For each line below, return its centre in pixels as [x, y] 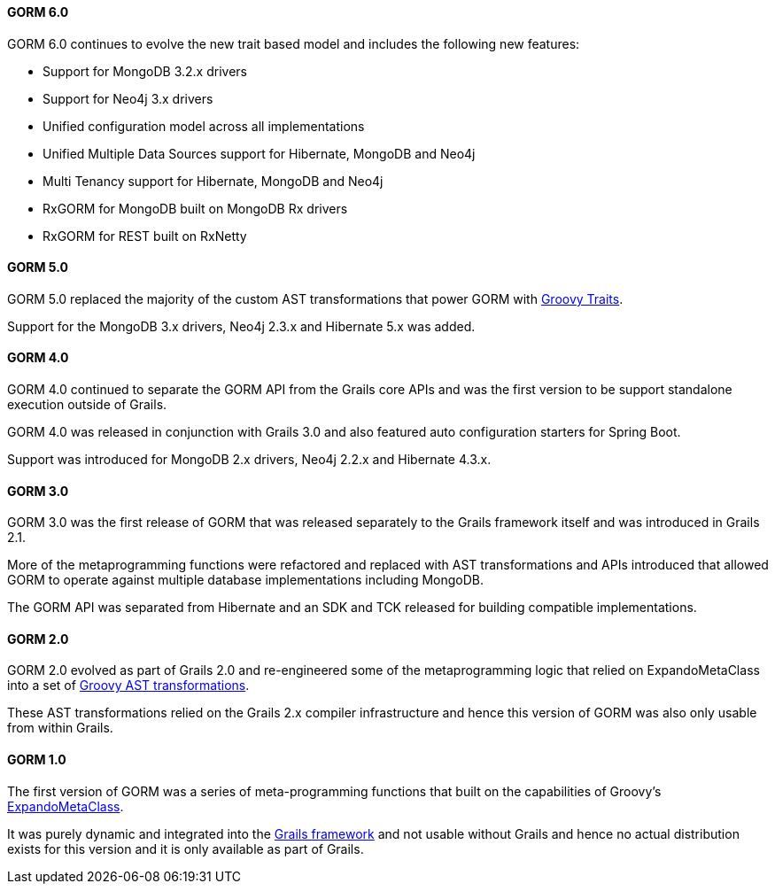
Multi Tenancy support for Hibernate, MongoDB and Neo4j [213, 181]
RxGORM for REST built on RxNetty [145, 236]
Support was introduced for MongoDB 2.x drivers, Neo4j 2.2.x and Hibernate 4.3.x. [249, 460]
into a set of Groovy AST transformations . [128, 686]
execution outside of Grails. [87, 405]
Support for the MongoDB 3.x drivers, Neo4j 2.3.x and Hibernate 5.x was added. [241, 326]
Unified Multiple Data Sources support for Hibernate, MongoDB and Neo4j [259, 153]
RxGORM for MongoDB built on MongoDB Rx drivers [195, 208]
